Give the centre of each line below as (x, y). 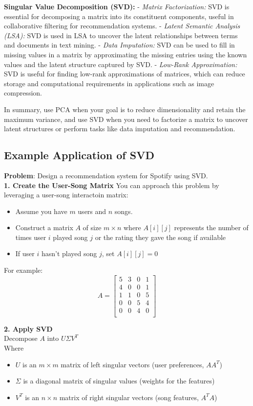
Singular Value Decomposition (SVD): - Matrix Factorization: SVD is (117, 6)
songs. (124, 211)
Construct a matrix (44, 227)
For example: (23, 270)
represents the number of (211, 227)
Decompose (21, 338)
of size (92, 227)
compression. (23, 93)
